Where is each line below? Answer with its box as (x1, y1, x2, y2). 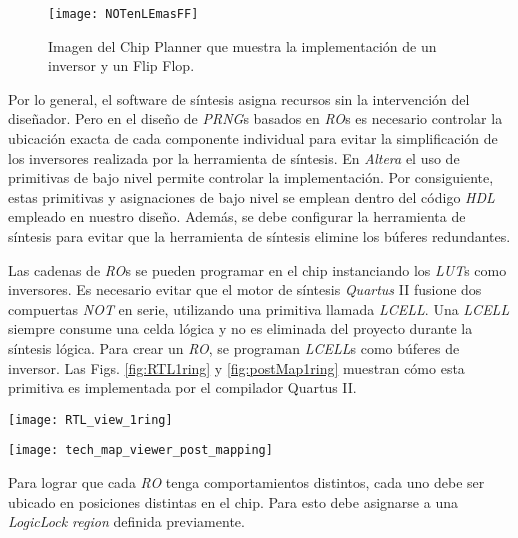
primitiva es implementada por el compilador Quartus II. (8, 377, 357, 398)
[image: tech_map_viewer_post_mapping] (8, 443, 273, 458)
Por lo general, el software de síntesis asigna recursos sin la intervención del (8, 88, 470, 109)
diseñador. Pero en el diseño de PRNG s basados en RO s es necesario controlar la (8, 108, 503, 129)
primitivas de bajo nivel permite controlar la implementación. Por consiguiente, (8, 167, 494, 188)
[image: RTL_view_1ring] (8, 412, 173, 427)
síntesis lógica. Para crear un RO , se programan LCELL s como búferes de (8, 337, 460, 358)
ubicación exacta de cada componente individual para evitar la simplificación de (8, 128, 498, 149)
